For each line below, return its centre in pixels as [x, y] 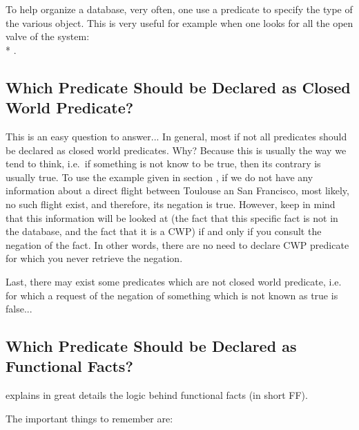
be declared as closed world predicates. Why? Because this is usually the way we [176, 150]
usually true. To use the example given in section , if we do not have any [159, 177]
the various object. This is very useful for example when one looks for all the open [179, 22]
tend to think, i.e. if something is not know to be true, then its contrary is [163, 163]
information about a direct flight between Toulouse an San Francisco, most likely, [177, 190]
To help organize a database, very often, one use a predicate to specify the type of [179, 9]
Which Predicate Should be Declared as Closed [178, 87]
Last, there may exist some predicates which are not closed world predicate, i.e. [174, 281]
